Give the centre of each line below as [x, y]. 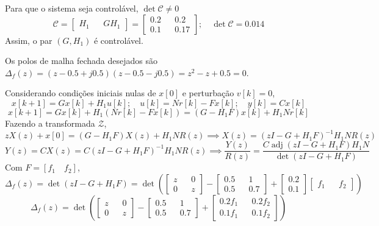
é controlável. [118, 40]
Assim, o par [29, 40]
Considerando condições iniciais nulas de [81, 93]
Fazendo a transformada [50, 123]
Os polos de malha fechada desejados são [81, 61]
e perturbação [208, 93]
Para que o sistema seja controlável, [72, 8]
